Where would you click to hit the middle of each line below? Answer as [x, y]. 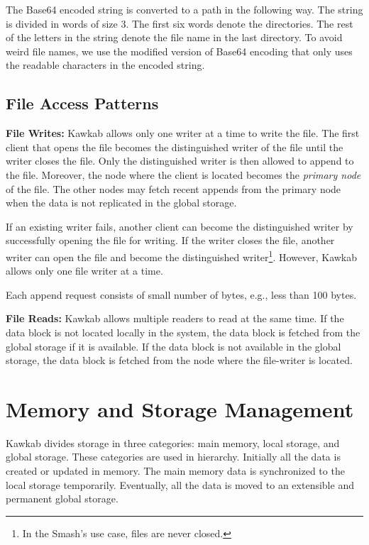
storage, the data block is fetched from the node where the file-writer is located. [179, 360]
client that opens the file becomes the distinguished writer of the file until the [175, 147]
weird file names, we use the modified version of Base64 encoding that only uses [179, 51]
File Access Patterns [82, 103]
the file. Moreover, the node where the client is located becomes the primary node [183, 174]
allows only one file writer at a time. [84, 271]
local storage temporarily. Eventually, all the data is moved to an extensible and [180, 484]
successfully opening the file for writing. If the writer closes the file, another [170, 240]
